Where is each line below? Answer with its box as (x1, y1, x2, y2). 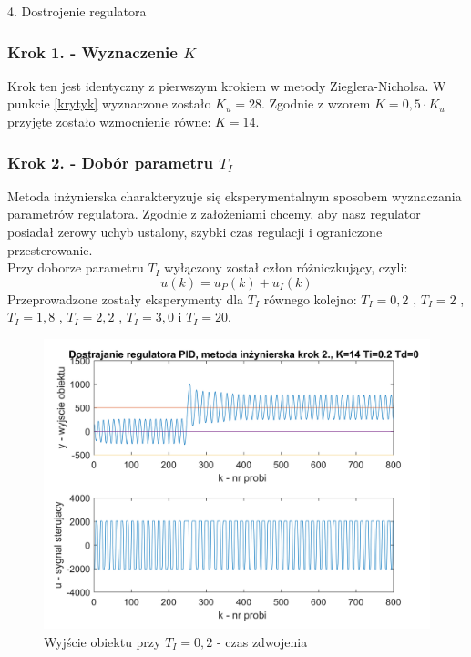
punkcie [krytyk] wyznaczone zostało (7, 94, 211, 113)
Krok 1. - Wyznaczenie (7, 40, 178, 63)
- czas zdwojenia (216, 631, 308, 651)
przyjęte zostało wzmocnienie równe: (7, 112, 211, 130)
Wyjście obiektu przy (44, 631, 161, 651)
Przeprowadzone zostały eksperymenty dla (7, 289, 244, 308)
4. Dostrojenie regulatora (7, 2, 147, 20)
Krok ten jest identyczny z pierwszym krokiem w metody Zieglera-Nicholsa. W (7, 76, 446, 95)
